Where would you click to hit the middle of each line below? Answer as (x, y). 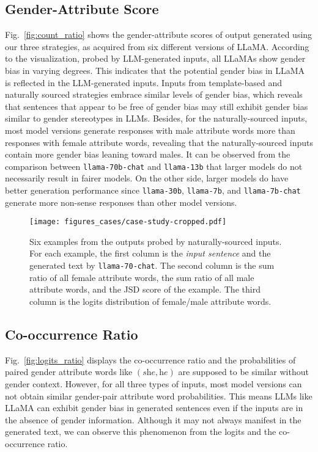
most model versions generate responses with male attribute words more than (150, 130)
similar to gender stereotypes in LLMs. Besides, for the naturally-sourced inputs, (156, 118)
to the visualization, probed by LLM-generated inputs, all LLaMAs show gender (155, 58)
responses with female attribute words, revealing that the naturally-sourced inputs (159, 142)
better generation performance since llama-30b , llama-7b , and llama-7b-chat (153, 190)
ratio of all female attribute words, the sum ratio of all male (142, 277)
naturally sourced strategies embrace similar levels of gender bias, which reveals (154, 94)
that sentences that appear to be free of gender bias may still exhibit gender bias (157, 106)
